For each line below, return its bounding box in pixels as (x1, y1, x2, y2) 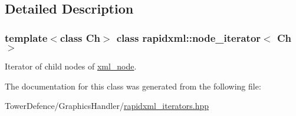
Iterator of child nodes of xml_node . (5, 60, 137, 72)
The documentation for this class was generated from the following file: (5, 79, 261, 92)
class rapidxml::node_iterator (116, 30, 261, 45)
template (5, 30, 48, 45)
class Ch (60, 30, 100, 45)
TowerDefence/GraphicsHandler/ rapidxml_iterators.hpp (5, 100, 209, 112)
